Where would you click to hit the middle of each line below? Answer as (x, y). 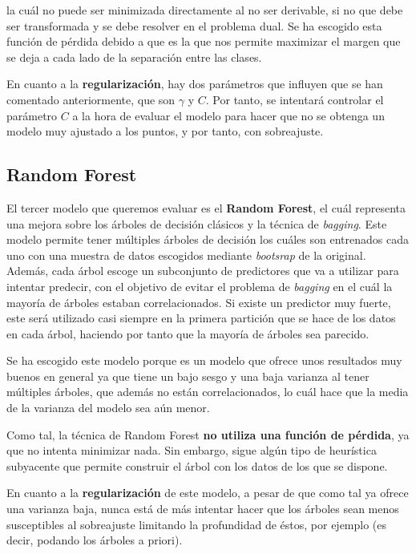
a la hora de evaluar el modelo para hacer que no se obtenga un (228, 115)
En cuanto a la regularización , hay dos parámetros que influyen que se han (195, 84)
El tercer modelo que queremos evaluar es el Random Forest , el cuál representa (206, 207)
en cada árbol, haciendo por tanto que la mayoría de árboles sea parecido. (188, 333)
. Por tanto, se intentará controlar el (295, 99)
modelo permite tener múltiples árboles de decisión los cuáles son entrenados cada (208, 239)
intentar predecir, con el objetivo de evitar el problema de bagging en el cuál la (200, 286)
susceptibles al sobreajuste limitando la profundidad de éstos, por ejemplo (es (197, 524)
